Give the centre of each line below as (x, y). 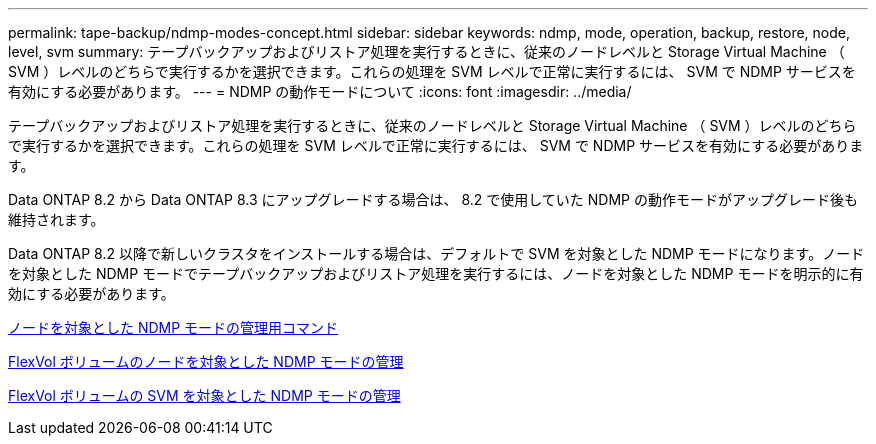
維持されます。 (56, 219)
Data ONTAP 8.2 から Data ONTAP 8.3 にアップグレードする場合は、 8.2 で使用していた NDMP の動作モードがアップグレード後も (433, 199)
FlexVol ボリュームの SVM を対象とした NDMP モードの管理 (204, 395)
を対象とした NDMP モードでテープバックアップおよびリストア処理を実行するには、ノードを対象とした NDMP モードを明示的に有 (436, 273)
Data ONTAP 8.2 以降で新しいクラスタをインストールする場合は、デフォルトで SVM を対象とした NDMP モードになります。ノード (436, 253)
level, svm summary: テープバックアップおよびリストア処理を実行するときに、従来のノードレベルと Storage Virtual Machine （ (426, 51)
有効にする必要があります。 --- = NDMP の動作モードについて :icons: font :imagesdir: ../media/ (320, 91)
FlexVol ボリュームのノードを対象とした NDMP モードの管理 (206, 361)
